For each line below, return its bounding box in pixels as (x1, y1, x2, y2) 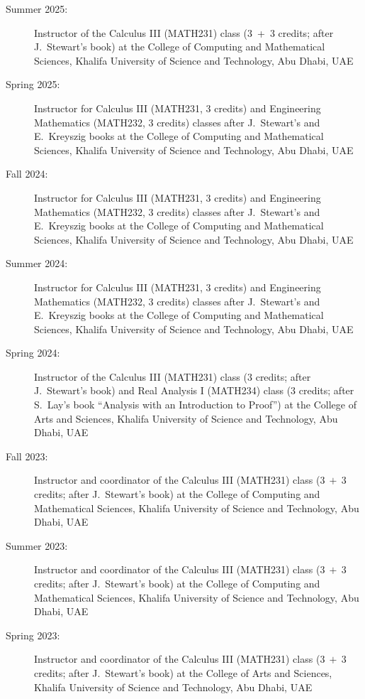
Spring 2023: (6, 627, 60, 642)
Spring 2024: (6, 345, 60, 360)
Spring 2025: (6, 77, 60, 92)
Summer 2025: (6, 1, 68, 16)
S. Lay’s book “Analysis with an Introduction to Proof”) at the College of (34, 397, 356, 412)
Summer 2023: (6, 538, 68, 553)
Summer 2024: (6, 256, 68, 271)
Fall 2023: (6, 448, 48, 463)
